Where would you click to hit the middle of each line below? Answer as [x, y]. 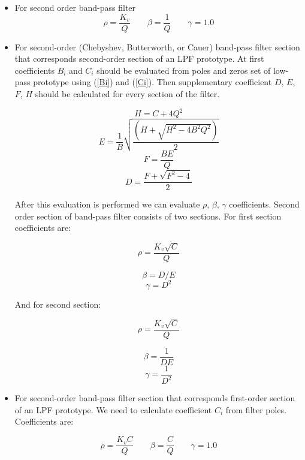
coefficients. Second [264, 204]
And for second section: [58, 304]
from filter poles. [256, 409]
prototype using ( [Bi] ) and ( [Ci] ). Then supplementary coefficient [152, 82]
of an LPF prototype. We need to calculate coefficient [113, 409]
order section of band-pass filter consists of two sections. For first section [148, 216]
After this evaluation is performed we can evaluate [107, 204]
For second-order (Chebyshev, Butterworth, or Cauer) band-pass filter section [157, 46]
